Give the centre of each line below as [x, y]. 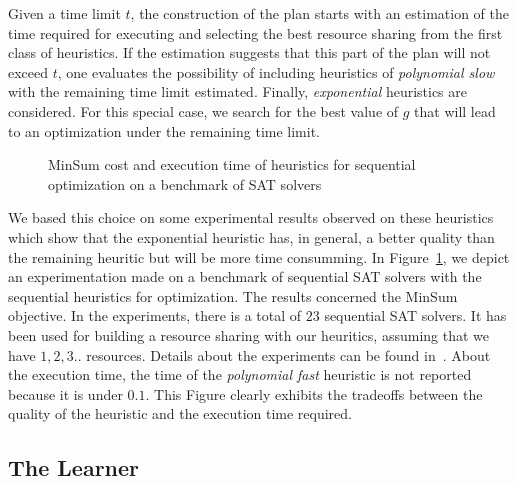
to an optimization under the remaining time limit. [164, 130]
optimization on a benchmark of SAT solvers [185, 183]
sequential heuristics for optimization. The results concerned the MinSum [233, 295]
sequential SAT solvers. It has [415, 315]
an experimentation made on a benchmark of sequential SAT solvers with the [245, 276]
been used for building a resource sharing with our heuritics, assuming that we [248, 334]
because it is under [65, 393]
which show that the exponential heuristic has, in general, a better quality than [251, 236]
